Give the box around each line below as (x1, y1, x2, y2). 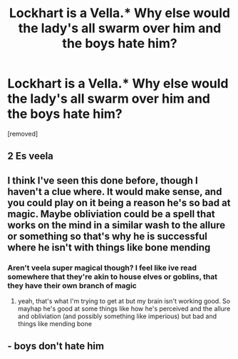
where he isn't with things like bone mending (7, 241, 211, 253)
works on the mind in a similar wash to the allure (7, 219, 226, 231)
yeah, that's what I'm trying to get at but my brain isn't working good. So (17, 297, 230, 305)
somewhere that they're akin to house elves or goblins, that (7, 271, 217, 281)
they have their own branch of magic (7, 280, 137, 290)
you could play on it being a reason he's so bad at (7, 196, 231, 208)
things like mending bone (17, 320, 93, 328)
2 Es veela (7, 150, 53, 162)
